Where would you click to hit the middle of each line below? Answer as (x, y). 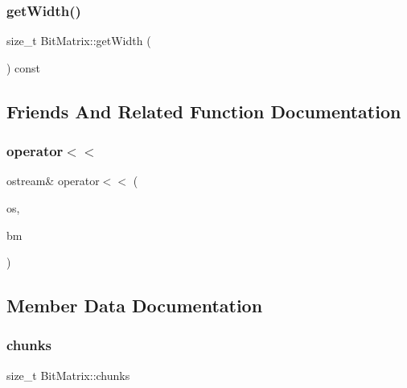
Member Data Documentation (135, 305)
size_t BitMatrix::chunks (68, 375)
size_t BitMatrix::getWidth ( (79, 41)
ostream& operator (53, 181)
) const (24, 67)
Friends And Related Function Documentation (204, 111)
